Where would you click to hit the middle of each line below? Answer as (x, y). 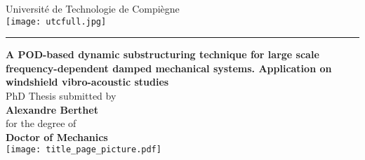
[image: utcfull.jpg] (56, 21)
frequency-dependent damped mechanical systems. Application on (169, 68)
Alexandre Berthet (52, 109)
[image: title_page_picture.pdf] (84, 150)
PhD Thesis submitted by (61, 96)
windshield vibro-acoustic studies (87, 82)
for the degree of (41, 123)
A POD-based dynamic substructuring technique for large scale (162, 54)
